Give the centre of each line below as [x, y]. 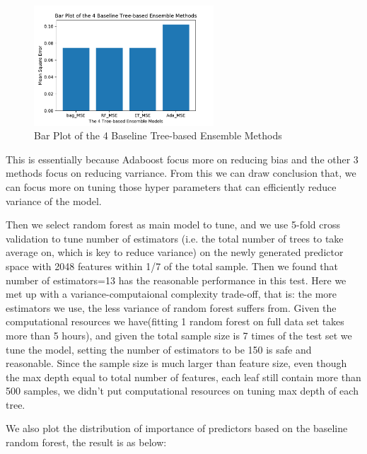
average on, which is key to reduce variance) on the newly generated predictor [175, 252]
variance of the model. [54, 200]
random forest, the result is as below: [86, 442]
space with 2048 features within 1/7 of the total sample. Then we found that [172, 266]
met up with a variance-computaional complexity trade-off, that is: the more [171, 294]
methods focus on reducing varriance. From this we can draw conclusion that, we [181, 173]
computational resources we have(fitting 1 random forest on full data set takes [175, 321]
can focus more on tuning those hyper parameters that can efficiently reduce [171, 186]
